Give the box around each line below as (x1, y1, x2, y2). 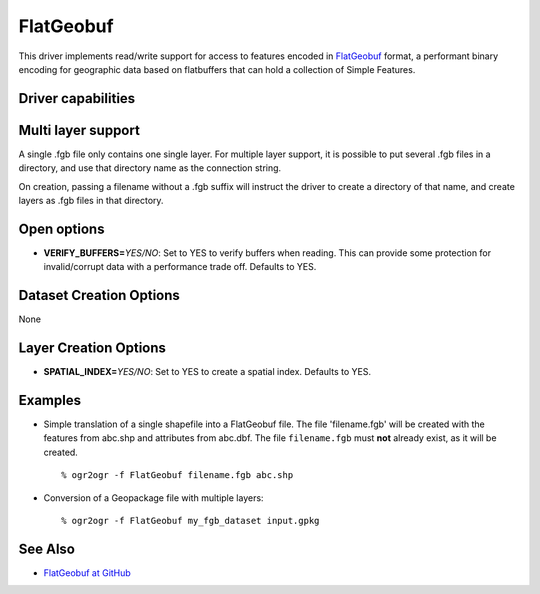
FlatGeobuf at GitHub (43, 566, 132, 579)
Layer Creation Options (18, 340, 167, 357)
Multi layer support (18, 121, 140, 139)
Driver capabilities (18, 90, 136, 107)
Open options (18, 220, 105, 237)
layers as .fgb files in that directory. (18, 195, 164, 207)
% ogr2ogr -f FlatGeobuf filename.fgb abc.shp (61, 470, 294, 481)
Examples (18, 391, 82, 409)
